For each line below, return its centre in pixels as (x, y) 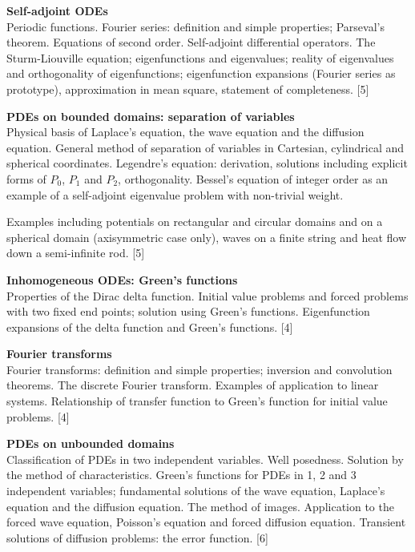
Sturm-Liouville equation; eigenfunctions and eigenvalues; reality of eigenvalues (200, 57)
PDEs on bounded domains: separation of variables (151, 116)
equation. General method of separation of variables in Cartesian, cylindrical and (205, 147)
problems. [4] (38, 416)
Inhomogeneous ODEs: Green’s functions (122, 279)
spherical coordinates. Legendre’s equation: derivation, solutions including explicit (207, 163)
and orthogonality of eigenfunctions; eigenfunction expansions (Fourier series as (201, 73)
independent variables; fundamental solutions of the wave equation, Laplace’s (196, 491)
